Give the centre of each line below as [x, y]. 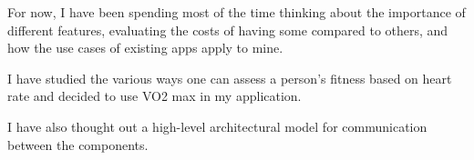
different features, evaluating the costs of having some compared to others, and [228, 30]
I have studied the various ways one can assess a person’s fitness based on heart [230, 78]
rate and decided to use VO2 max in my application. [155, 96]
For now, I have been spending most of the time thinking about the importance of [237, 12]
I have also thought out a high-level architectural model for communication [217, 126]
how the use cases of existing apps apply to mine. [145, 48]
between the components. [78, 144]
